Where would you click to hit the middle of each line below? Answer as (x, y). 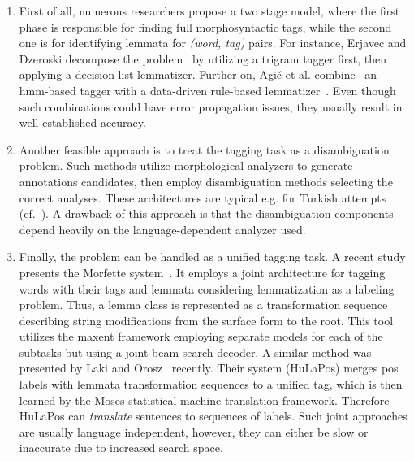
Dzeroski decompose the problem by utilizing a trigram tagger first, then (203, 58)
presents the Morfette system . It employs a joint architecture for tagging (202, 272)
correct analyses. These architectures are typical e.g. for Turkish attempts (203, 197)
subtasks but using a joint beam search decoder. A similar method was (195, 352)
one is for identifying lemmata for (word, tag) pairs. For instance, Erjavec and (213, 43)
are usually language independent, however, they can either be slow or (194, 431)
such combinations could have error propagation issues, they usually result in (211, 106)
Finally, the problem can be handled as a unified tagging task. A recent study (212, 257)
